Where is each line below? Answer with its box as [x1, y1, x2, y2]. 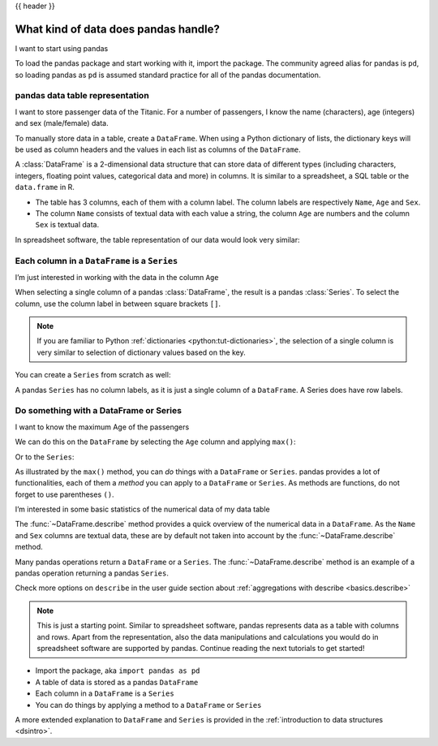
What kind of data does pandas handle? [15, 22, 221, 36]
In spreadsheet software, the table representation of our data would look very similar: [15, 235, 300, 244]
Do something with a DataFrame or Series [15, 405, 182, 416]
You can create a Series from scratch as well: [15, 370, 171, 380]
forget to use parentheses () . [15, 489, 114, 499]
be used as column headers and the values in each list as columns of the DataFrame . [15, 144, 302, 154]
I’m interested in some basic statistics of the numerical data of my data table [15, 504, 271, 515]
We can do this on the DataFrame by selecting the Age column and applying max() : [15, 437, 296, 446]
